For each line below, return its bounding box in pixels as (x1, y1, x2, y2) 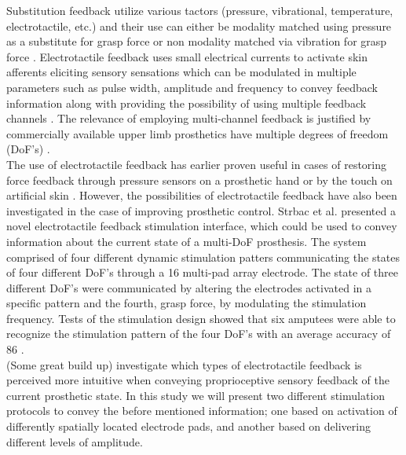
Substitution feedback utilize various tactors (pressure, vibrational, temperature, (6, 2, 393, 18)
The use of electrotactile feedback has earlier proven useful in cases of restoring (6, 156, 387, 172)
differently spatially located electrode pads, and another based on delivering (6, 418, 371, 435)
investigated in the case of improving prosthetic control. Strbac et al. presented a (6, 202, 396, 218)
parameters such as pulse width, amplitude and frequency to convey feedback (6, 79, 378, 95)
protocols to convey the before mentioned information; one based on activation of (6, 402, 397, 419)
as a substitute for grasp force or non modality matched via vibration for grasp (6, 33, 387, 50)
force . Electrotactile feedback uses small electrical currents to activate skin (6, 48, 368, 64)
